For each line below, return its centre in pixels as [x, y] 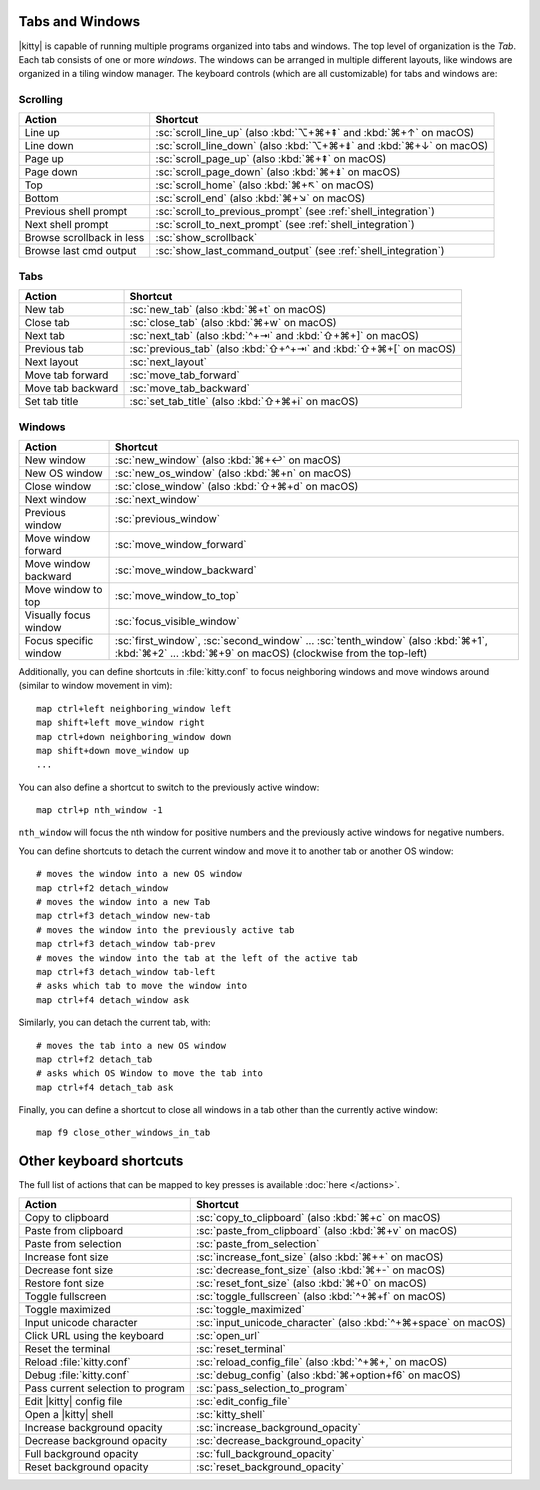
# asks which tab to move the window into [142, 986]
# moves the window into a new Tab [123, 902]
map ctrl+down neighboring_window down [134, 736]
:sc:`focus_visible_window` [177, 621]
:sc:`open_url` [228, 1335]
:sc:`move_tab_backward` [189, 388]
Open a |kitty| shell [69, 1414]
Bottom [41, 198]
